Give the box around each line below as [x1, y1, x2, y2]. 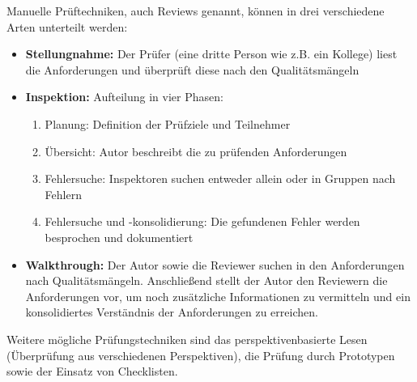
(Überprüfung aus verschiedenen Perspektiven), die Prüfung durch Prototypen [6, 346, 395, 363]
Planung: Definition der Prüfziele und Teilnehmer [45, 115, 291, 132]
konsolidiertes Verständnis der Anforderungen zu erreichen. [25, 303, 318, 320]
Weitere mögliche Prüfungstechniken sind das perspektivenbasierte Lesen [6, 330, 368, 347]
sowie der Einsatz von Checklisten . [6, 363, 178, 380]
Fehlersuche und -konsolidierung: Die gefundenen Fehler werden [45, 213, 360, 230]
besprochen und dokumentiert [45, 228, 194, 245]
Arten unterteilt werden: [6, 18, 128, 35]
